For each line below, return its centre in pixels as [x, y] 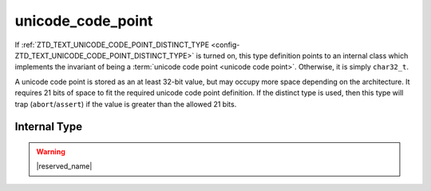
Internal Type [49, 127]
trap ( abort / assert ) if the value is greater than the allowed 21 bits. [126, 104]
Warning [51, 151]
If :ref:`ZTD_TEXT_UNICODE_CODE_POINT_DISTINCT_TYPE [112, 45]
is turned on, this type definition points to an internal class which [302, 55]
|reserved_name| [64, 166]
